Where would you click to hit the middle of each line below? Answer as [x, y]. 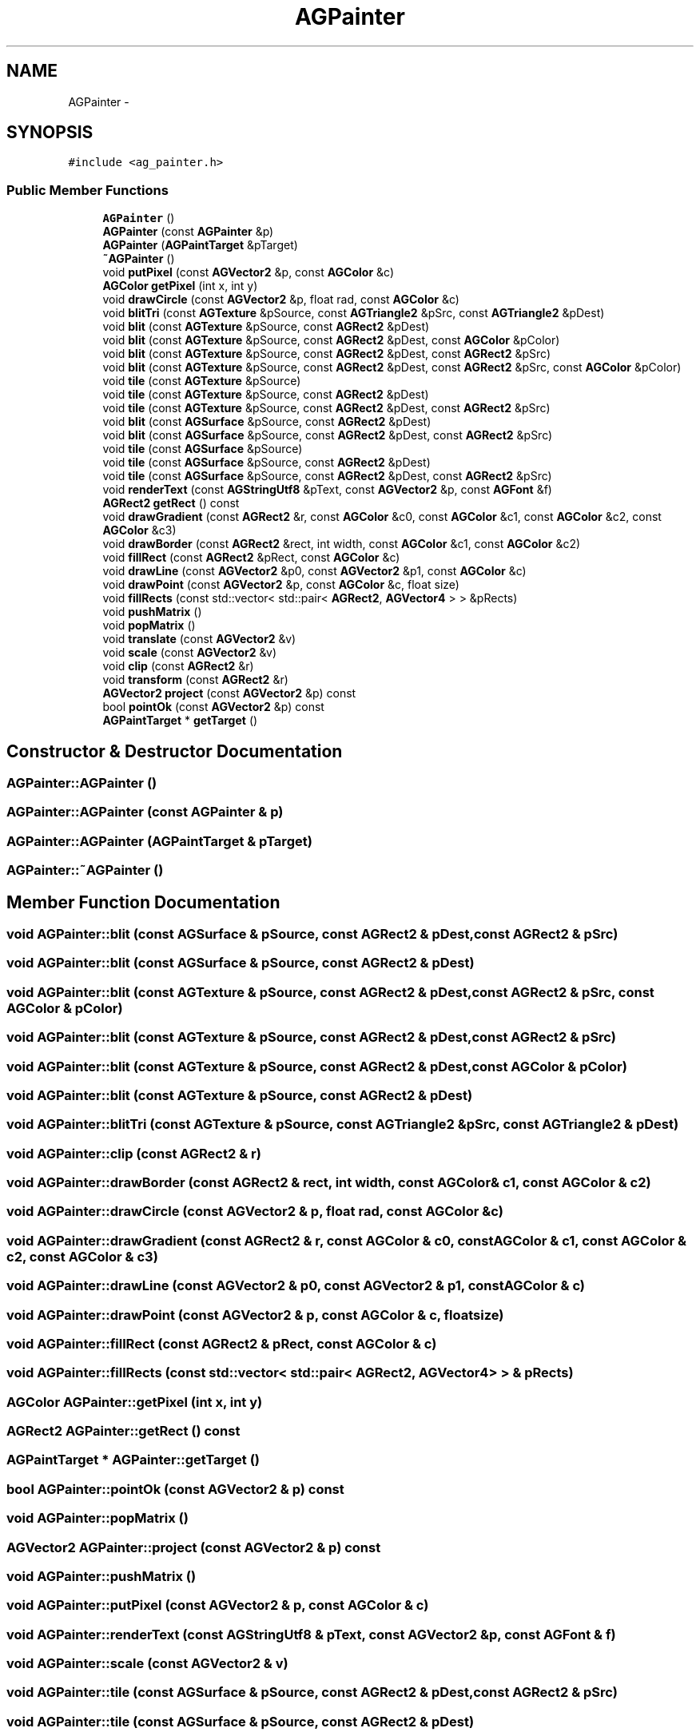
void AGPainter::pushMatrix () [101, 1576]
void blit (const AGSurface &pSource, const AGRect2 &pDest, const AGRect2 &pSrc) [328, 435]
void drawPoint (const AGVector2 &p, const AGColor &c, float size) [281, 585]
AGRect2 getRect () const [171, 503]
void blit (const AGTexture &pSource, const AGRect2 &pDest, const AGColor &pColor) [331, 340]
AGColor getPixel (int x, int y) [180, 286]
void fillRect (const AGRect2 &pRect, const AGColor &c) [251, 558]
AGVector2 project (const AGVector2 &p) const [229, 693]
